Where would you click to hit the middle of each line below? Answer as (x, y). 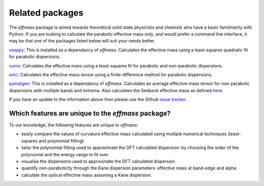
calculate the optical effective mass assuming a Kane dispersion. (87, 175)
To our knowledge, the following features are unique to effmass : (74, 125)
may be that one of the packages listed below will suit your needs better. (82, 41)
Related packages (46, 13)
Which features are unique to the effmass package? (90, 113)
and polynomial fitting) (61, 141)
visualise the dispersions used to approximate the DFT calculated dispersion (98, 161)
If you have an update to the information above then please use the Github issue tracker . (98, 100)
